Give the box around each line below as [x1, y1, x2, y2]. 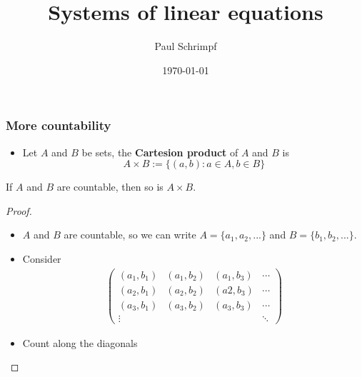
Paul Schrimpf [154, 39, 217, 54]
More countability [6, 116, 111, 134]
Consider [22, 251, 61, 266]
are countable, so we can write [64, 227, 196, 242]
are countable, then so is [56, 179, 164, 194]
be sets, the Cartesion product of [81, 144, 238, 159]
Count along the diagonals [22, 335, 138, 350]
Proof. [6, 203, 32, 218]
